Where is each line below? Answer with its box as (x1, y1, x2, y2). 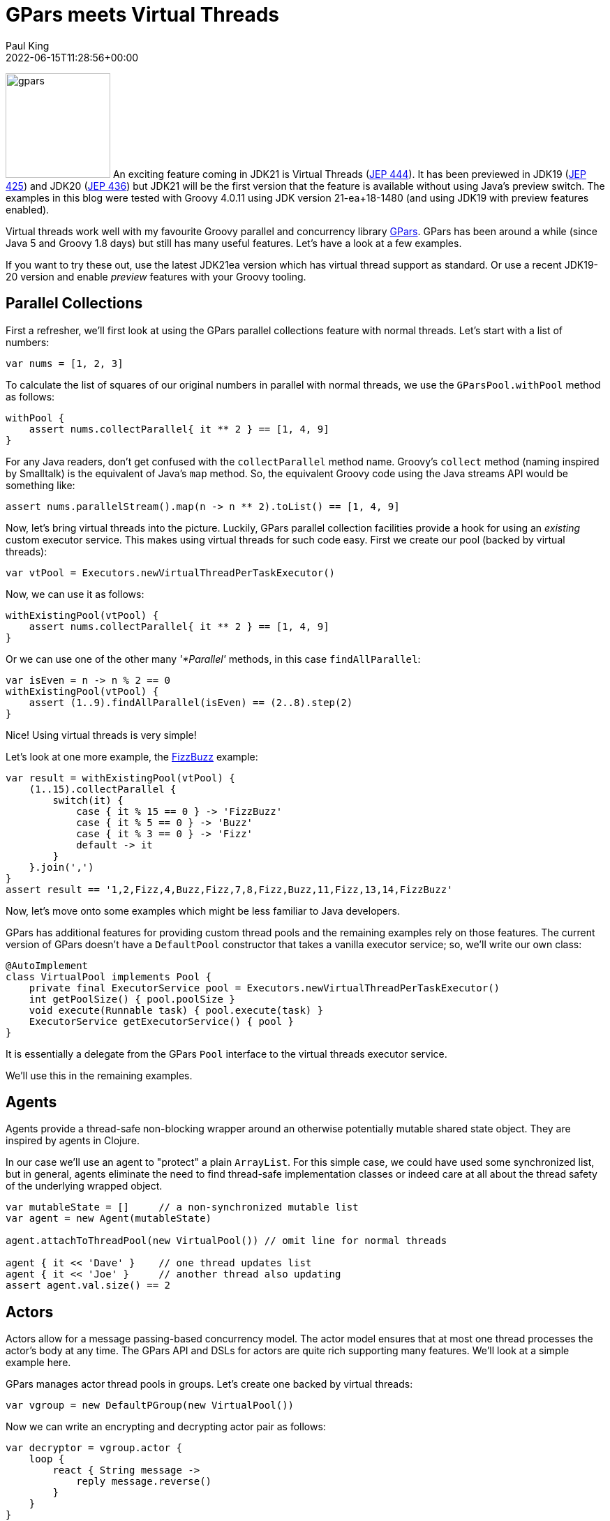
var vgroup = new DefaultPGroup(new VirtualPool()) (6, 1400, 295, 1411)
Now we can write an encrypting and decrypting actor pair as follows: (6, 1421, 326, 1433)
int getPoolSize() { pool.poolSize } (29, 993, 235, 1005)
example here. (6, 1356, 71, 1369)
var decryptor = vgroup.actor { (6, 1442, 182, 1454)
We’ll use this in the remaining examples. (6, 1069, 193, 1081)
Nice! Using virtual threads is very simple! (6, 728, 197, 741)
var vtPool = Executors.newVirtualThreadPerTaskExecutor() (6, 567, 336, 578)
